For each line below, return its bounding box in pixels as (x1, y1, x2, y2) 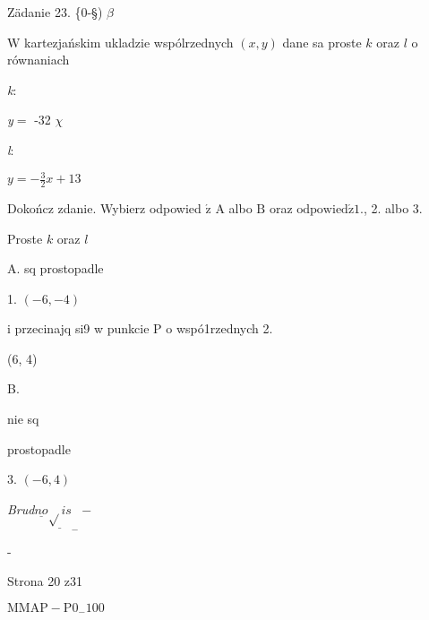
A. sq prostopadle (7, 259, 104, 278)
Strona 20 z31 (7, 572, 83, 590)
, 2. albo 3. (364, 198, 423, 217)
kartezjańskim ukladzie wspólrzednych (24, 32, 234, 51)
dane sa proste (282, 32, 362, 51)
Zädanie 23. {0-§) (7, 3, 103, 21)
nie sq (7, 409, 39, 428)
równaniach (7, 50, 70, 69)
